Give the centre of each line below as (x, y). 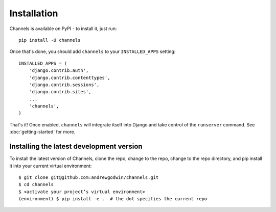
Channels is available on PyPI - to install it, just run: (63, 29)
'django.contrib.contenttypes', (70, 77)
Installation (34, 13)
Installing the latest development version (76, 147)
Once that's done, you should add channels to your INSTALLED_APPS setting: (93, 51)
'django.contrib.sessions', (64, 85)
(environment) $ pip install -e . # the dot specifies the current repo (113, 199)
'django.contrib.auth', (59, 71)
